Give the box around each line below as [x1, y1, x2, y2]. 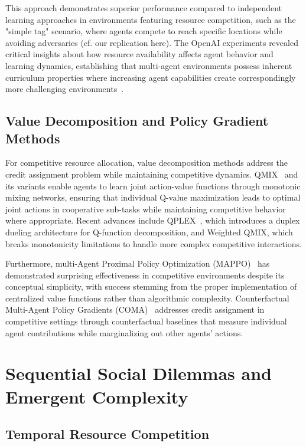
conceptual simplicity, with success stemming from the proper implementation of [5, 280, 297, 293]
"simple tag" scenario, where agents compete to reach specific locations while [5, 25, 282, 37]
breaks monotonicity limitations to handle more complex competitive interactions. [5, 237, 302, 250]
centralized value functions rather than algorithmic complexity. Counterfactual [5, 291, 289, 304]
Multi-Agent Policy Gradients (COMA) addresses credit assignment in [5, 303, 265, 316]
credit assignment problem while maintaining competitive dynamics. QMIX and [5, 168, 298, 180]
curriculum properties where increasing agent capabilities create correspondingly [5, 71, 296, 83]
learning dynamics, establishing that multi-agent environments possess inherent [5, 59, 292, 71]
